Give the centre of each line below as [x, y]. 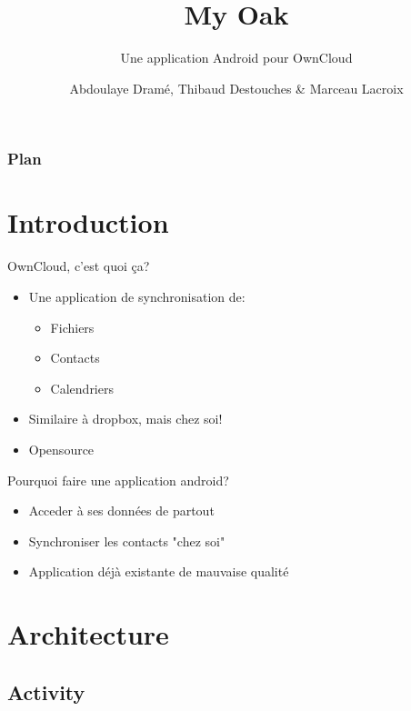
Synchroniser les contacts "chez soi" [127, 541]
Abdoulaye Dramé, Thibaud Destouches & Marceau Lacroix [236, 88]
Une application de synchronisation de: [137, 296]
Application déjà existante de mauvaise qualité [159, 571]
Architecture [88, 634]
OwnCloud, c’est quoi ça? [79, 266]
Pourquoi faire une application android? [118, 480]
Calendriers [82, 388]
